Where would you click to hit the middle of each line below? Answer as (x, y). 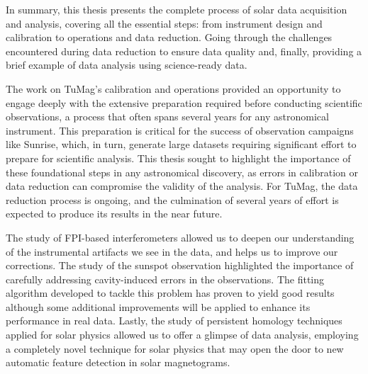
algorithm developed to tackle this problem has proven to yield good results (170, 293)
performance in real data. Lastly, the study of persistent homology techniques (174, 321)
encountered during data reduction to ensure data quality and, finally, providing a (184, 51)
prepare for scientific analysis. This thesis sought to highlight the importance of (178, 158)
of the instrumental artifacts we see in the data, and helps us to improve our (172, 251)
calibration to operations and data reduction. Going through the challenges (169, 37)
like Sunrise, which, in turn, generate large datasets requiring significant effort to (181, 144)
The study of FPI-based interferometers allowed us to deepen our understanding (180, 237)
